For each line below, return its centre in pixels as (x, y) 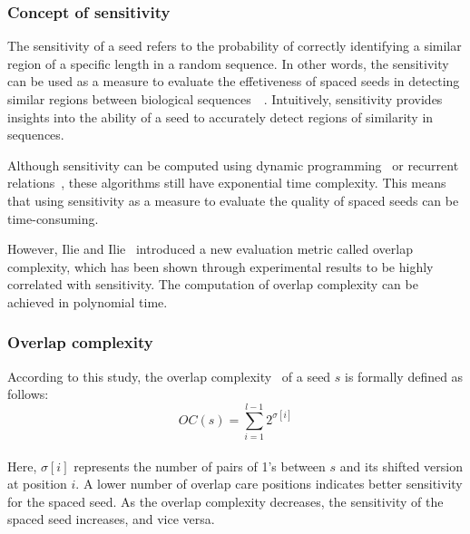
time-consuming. (53, 218)
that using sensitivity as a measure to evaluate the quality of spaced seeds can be (233, 200)
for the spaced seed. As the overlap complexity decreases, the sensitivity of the (225, 501)
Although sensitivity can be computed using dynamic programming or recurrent (233, 165)
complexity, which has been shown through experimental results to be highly (220, 266)
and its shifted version (401, 466)
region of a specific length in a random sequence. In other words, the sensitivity (228, 63)
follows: (28, 394)
